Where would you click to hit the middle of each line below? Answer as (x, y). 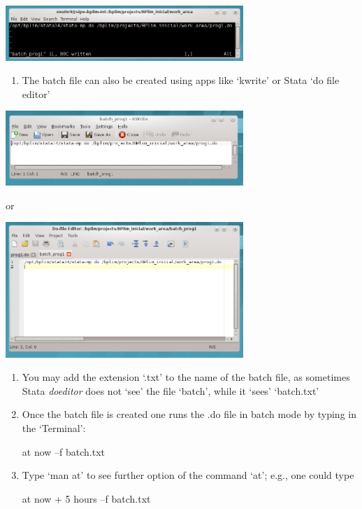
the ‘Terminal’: (54, 428)
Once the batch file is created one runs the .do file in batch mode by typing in (189, 414)
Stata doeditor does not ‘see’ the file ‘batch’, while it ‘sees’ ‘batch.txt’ (171, 390)
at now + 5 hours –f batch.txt (86, 498)
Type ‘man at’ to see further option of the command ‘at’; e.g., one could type (188, 475)
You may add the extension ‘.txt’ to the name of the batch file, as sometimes (186, 377)
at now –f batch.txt (64, 451)
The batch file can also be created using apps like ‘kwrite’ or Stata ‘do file (181, 80)
